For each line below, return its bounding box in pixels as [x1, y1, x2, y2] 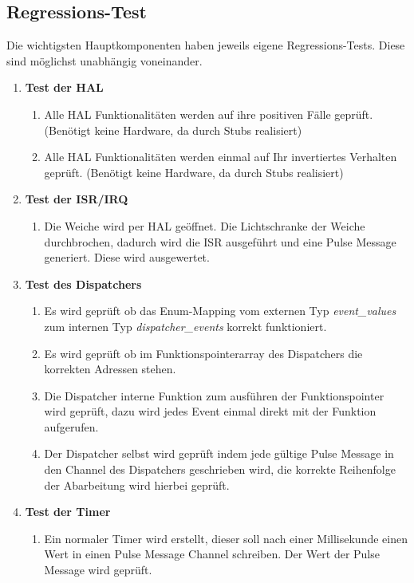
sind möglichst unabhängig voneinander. [6, 52, 203, 69]
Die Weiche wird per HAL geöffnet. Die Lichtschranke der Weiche [44, 217, 365, 234]
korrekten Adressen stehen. [44, 360, 176, 377]
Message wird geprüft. [44, 561, 152, 578]
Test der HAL [25, 79, 104, 96]
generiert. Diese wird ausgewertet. [44, 249, 210, 266]
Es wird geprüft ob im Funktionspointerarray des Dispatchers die [44, 345, 363, 361]
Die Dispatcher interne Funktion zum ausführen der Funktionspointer [44, 387, 384, 404]
